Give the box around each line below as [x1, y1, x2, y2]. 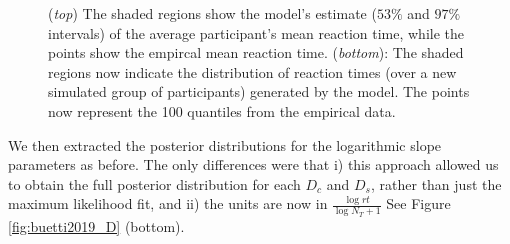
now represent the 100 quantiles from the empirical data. [48, 100, 396, 121]
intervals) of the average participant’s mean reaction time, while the [48, 22, 465, 43]
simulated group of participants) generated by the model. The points [48, 81, 470, 102]
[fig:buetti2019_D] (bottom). [8, 215, 185, 236]
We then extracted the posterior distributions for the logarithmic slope [8, 134, 442, 155]
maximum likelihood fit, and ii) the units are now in [8, 193, 328, 214]
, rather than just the [371, 173, 502, 194]
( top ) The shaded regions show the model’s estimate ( [48, 3, 377, 23]
